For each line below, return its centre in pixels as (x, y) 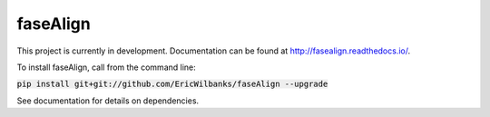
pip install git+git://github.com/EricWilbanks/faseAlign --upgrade (172, 84)
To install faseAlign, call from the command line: (107, 67)
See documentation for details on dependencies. (108, 101)
